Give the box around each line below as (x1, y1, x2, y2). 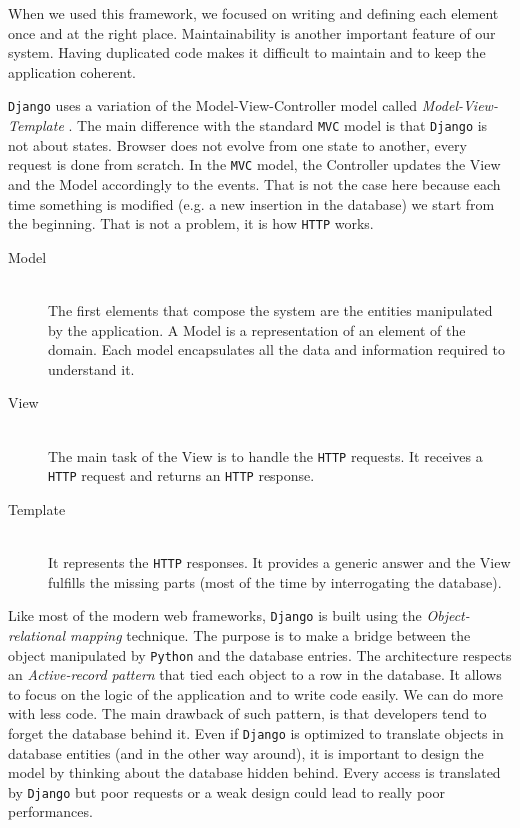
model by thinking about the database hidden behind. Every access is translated (8, 762, 501, 783)
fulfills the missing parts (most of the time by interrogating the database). (48, 571, 502, 592)
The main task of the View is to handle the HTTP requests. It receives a (48, 445, 483, 466)
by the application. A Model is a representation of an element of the (48, 319, 466, 340)
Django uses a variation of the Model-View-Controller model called (8, 95, 418, 116)
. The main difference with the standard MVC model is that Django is (68, 115, 488, 136)
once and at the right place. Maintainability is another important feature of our (8, 22, 496, 43)
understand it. (48, 358, 135, 379)
